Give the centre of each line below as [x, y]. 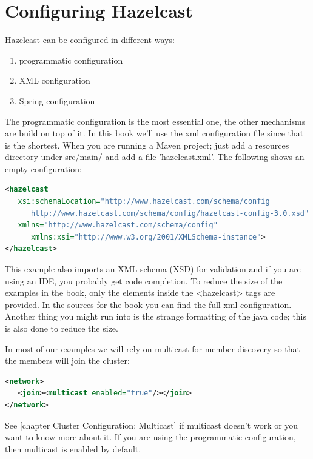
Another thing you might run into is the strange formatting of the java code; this [156, 316]
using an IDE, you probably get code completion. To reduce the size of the [144, 280]
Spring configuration [57, 100]
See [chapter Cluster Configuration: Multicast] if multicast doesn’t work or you [152, 425]
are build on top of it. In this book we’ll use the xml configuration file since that [154, 133]
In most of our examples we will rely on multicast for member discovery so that [153, 348]
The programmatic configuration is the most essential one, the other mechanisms [155, 121]
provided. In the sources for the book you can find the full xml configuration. [148, 304]
